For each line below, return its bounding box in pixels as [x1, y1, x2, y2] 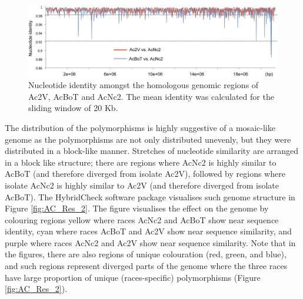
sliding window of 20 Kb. [28, 102, 118, 114]
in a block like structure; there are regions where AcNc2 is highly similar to [5, 156, 277, 168]
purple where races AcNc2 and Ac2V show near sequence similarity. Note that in [5, 236, 296, 248]
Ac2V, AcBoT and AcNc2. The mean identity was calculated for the [28, 90, 274, 102]
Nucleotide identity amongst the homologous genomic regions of [28, 79, 259, 91]
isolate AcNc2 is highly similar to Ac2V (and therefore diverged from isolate [5, 179, 279, 191]
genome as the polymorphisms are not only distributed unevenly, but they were [5, 133, 291, 145]
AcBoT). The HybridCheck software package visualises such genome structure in [5, 190, 295, 203]
